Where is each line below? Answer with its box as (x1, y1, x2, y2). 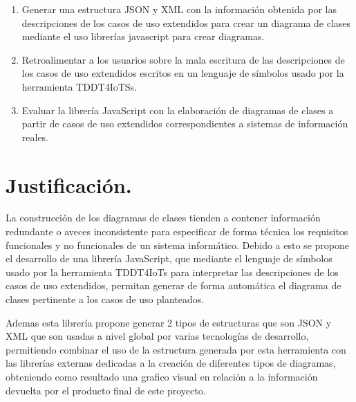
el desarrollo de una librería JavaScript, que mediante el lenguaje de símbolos (6, 251, 332, 266)
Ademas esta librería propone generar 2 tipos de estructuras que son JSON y (6, 315, 332, 329)
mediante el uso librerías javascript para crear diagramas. (21, 29, 265, 44)
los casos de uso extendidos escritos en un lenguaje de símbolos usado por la (21, 66, 344, 80)
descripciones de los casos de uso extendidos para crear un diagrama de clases (21, 15, 351, 30)
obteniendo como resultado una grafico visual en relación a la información (6, 369, 318, 383)
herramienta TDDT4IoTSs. (21, 79, 138, 93)
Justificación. (6, 170, 132, 199)
